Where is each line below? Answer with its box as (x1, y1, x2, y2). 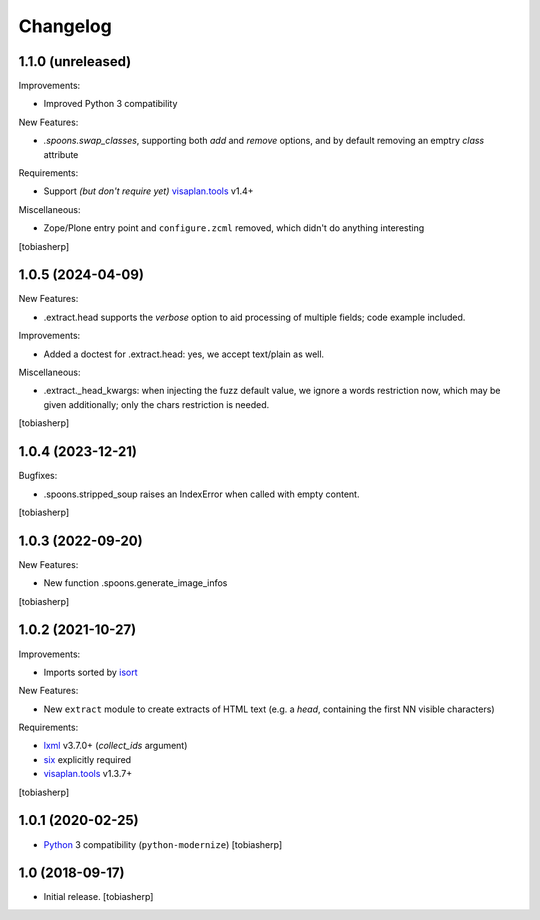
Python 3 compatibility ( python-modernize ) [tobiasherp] (43, 838, 283, 850)
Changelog (18, 15, 112, 37)
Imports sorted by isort (43, 666, 138, 678)
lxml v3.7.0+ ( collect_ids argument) (43, 740, 188, 752)
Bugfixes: (18, 470, 58, 482)
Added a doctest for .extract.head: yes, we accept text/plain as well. (43, 348, 325, 360)
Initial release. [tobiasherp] (43, 891, 154, 903)
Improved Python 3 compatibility (43, 98, 178, 110)
